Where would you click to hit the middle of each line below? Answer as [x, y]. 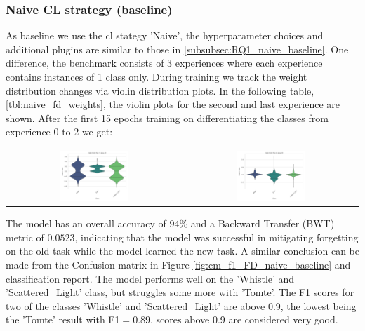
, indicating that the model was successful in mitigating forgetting [217, 237]
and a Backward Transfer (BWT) [263, 223]
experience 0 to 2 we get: [59, 131]
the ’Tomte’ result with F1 [63, 319]
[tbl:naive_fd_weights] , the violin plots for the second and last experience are [173, 104]
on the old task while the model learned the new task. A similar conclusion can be [182, 251]
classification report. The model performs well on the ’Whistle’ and [150, 278]
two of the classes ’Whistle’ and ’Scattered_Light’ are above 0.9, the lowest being [181, 305]
